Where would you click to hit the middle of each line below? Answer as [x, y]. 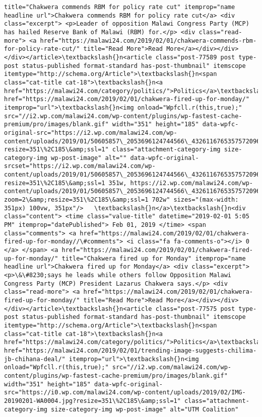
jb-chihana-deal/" [35, 359]
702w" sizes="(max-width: [195, 200]
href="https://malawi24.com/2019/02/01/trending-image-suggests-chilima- [130, 350]
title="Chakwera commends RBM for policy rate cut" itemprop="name [120, 7]
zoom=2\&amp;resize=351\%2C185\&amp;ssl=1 [76, 200]
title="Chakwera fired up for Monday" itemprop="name [154, 258]
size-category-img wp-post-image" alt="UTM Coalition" [145, 409]
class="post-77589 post [195, 57]
